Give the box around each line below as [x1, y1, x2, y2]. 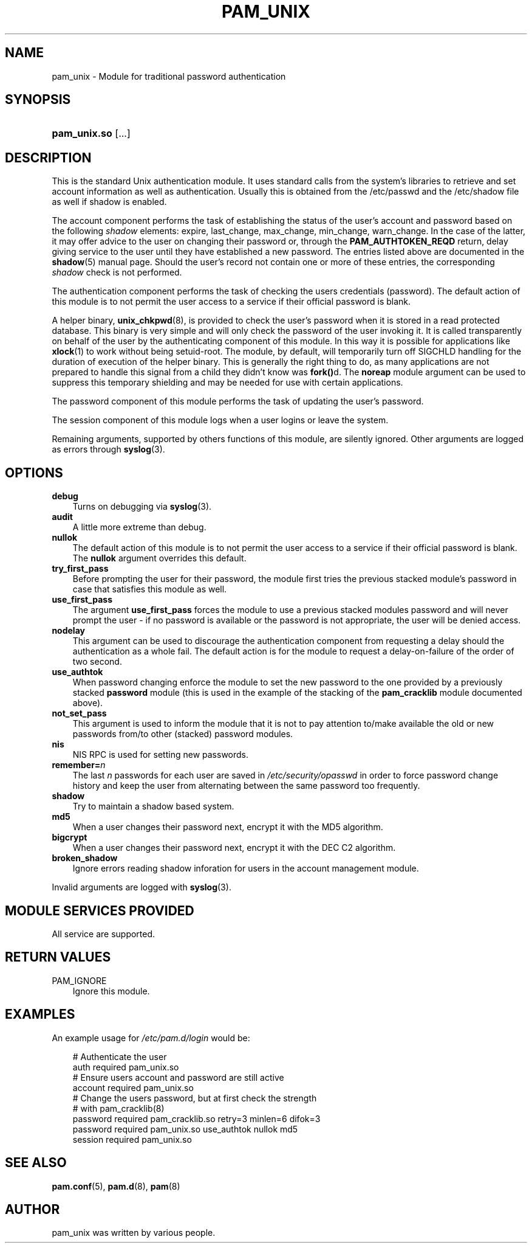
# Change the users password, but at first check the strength [72, 1092, 317, 1103]
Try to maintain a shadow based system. [72, 801, 234, 812]
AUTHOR [5, 1201, 60, 1217]
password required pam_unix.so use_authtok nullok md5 [72, 1123, 298, 1134]
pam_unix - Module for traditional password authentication [52, 71, 286, 81]
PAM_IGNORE [52, 975, 107, 986]
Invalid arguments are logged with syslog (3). [52, 882, 231, 893]
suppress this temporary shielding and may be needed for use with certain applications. [52, 377, 403, 388]
